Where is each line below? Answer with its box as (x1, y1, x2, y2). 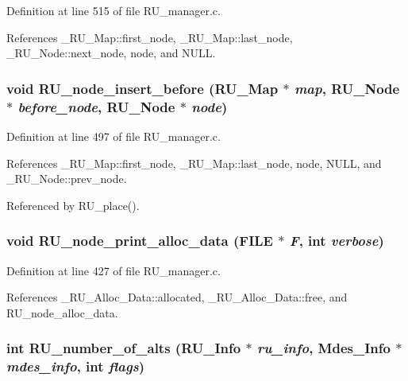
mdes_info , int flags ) (6, 356, 145, 376)
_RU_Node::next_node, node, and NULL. (6, 45, 216, 61)
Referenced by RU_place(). (6, 196, 140, 213)
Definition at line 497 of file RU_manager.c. (6, 127, 221, 144)
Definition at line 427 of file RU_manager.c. (6, 262, 221, 278)
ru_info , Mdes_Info (256, 338, 391, 358)
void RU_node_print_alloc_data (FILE (6, 231, 273, 251)
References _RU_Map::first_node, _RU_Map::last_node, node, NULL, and (6, 154, 382, 171)
